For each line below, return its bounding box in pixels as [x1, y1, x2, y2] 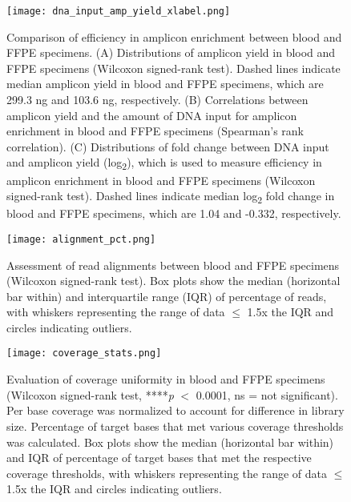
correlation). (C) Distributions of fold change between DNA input [6, 138, 329, 155]
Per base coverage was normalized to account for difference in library [6, 402, 345, 419]
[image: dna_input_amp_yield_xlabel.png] [6, 6, 231, 17]
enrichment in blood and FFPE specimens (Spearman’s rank [6, 122, 304, 139]
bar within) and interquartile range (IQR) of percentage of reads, [6, 287, 327, 304]
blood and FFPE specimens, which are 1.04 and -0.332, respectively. [6, 205, 341, 222]
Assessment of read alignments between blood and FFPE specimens [6, 256, 340, 273]
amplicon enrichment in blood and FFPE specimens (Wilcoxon [6, 171, 316, 188]
